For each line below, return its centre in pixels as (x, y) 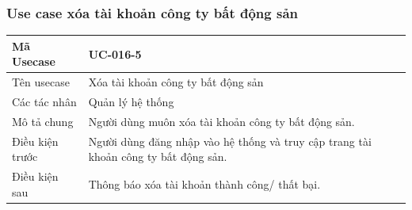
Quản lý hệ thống (131, 101)
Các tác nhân (44, 101)
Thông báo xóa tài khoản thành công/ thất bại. (204, 183)
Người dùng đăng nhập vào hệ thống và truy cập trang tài (230, 141)
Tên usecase (41, 82)
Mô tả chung (43, 121)
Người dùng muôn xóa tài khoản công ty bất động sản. (221, 121)
